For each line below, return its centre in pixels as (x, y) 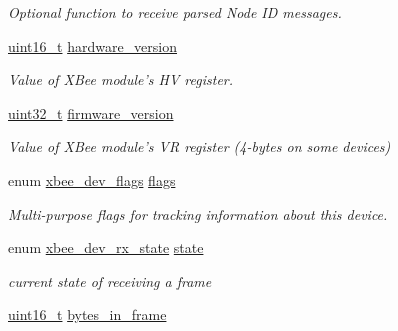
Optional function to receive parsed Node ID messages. (175, 12)
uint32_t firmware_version (91, 112)
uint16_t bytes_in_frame (87, 314)
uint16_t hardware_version (93, 45)
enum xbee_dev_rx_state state (106, 247)
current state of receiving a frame (110, 280)
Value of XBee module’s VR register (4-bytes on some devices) (199, 146)
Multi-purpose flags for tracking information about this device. (198, 213)
